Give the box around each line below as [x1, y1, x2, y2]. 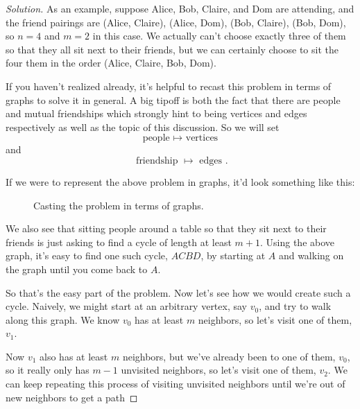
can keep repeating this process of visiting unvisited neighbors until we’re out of [6, 376, 345, 391]
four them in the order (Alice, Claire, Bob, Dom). [6, 55, 216, 70]
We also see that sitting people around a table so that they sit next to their [6, 221, 327, 236]
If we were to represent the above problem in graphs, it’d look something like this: [6, 174, 355, 189]
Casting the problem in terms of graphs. [33, 198, 204, 212]
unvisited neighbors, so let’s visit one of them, [121, 363, 316, 377]
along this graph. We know [6, 312, 120, 327]
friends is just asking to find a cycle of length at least [6, 234, 232, 249]
